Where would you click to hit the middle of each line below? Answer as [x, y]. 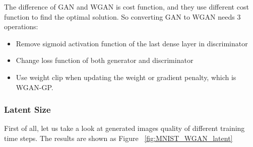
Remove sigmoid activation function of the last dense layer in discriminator [132, 43]
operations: [21, 26]
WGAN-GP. [35, 87]
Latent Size [27, 109]
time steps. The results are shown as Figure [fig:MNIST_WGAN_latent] [118, 138]
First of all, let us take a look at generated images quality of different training [124, 128]
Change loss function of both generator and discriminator [105, 60]
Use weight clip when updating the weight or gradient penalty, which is [126, 77]
